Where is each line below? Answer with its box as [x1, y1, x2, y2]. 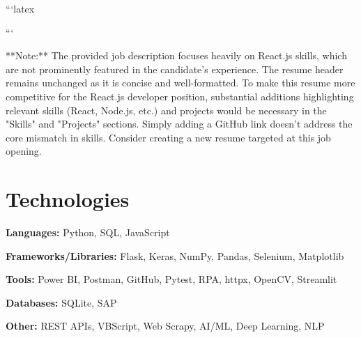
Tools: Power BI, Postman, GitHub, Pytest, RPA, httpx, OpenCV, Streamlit [6, 272, 337, 286]
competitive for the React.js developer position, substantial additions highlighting [6, 89, 354, 103]
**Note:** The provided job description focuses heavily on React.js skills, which [6, 48, 347, 63]
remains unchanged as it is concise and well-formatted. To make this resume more [6, 75, 355, 90]
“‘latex [6, 1, 35, 15]
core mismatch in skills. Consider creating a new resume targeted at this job [6, 130, 331, 144]
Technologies [6, 185, 130, 213]
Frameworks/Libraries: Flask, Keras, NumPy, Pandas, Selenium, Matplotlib [6, 248, 344, 263]
